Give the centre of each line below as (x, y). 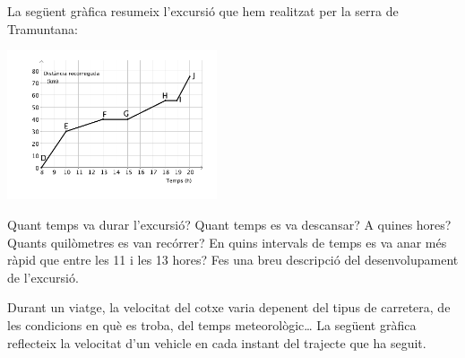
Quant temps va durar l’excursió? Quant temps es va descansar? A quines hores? (229, 224)
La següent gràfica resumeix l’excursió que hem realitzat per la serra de (203, 11)
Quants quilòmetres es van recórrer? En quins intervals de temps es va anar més (227, 242)
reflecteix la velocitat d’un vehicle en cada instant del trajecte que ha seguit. (217, 342)
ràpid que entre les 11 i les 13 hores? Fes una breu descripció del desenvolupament (233, 260)
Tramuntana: (43, 28)
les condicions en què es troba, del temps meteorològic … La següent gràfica (212, 324)
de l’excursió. (43, 277)
